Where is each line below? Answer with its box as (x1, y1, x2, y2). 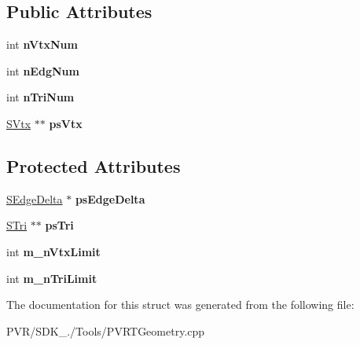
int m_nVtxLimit (6, 243, 101, 259)
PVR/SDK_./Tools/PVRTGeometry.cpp (6, 322, 205, 339)
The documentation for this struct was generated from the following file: (6, 296, 354, 313)
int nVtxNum (6, 36, 78, 53)
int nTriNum (6, 89, 75, 105)
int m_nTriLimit (6, 270, 97, 286)
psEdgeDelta (75, 190, 145, 207)
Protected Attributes (6, 153, 181, 178)
